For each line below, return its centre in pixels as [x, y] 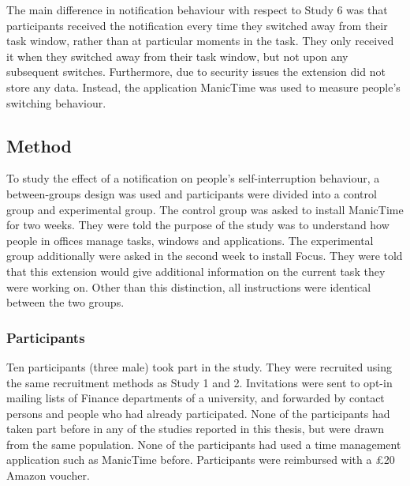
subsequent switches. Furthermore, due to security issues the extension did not [196, 72]
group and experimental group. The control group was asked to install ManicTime [205, 209]
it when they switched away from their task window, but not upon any [177, 56]
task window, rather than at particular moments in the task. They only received [200, 41]
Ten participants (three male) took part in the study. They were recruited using [199, 366]
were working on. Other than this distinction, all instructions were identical [189, 286]
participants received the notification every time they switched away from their [197, 25]
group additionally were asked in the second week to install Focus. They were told [205, 256]
